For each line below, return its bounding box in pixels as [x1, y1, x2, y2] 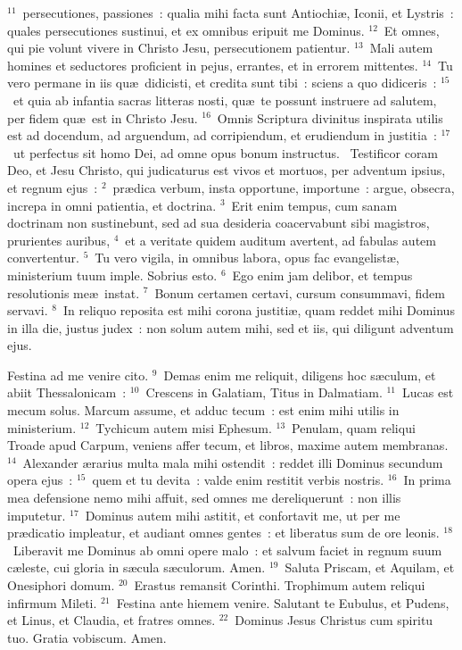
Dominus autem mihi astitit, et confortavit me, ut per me [85, 505, 400, 524]
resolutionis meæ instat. [7, 283, 140, 302]
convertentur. [7, 248, 79, 267]
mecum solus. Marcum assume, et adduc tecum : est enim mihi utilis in [7, 401, 400, 420]
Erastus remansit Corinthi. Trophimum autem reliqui [134, 576, 425, 594]
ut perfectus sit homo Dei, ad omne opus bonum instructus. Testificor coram [12, 143, 439, 162]
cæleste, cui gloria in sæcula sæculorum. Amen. [7, 558, 266, 577]
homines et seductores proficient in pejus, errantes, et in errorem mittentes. [7, 55, 418, 74]
